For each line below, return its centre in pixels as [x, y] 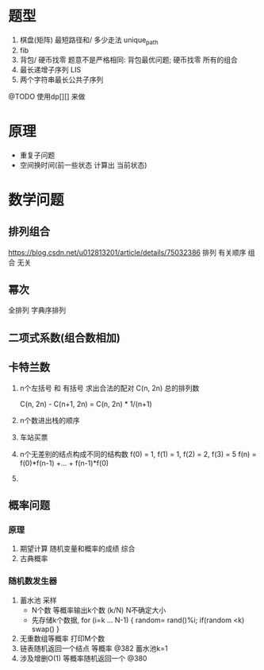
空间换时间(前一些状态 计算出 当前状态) [83, 165]
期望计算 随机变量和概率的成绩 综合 [77, 548]
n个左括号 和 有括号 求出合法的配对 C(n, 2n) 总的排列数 [109, 388]
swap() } [45, 629]
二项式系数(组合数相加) [64, 337]
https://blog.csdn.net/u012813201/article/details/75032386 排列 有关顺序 [127, 252]
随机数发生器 [33, 581]
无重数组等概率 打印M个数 [62, 638]
